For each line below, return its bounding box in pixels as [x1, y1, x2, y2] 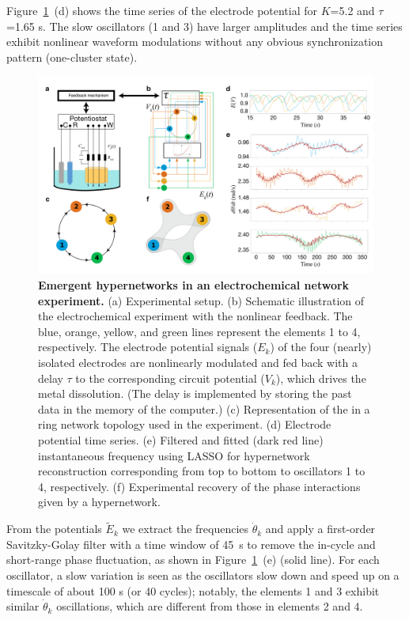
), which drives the [275, 369, 366, 386]
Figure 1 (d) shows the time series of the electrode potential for [6, 2, 318, 18]
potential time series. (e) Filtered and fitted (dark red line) [38, 432, 324, 448]
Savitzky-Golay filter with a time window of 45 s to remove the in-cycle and [6, 535, 376, 552]
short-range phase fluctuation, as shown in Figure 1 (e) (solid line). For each [6, 551, 380, 568]
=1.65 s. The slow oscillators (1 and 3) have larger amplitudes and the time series [6, 17, 403, 34]
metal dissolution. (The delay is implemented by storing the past [38, 385, 352, 402]
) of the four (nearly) [270, 338, 372, 355]
